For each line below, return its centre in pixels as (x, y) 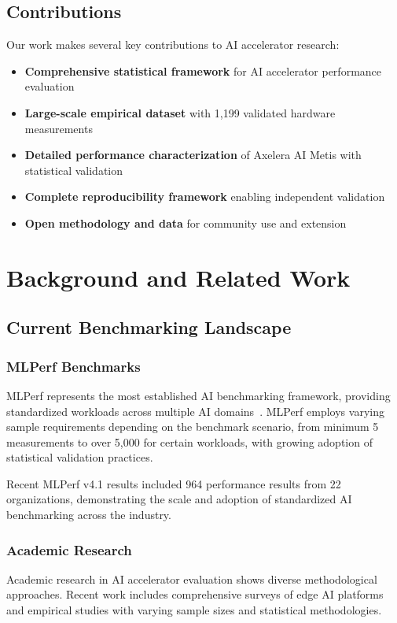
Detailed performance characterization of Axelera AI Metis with (193, 155)
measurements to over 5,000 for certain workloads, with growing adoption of (189, 441)
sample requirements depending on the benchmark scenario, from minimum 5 (193, 426)
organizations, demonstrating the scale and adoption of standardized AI (179, 499)
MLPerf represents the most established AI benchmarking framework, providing (198, 395)
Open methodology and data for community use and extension (186, 222)
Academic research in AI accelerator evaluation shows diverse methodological (192, 578)
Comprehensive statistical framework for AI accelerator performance (203, 70)
